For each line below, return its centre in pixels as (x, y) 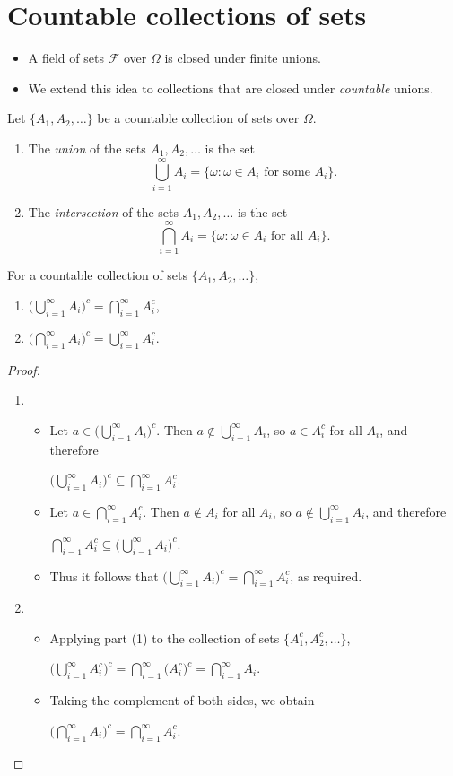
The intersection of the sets (104, 211)
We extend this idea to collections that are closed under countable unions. (231, 87)
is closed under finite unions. (243, 58)
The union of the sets (87, 148)
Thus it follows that (104, 575)
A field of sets (66, 58)
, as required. (326, 575)
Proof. (24, 369)
